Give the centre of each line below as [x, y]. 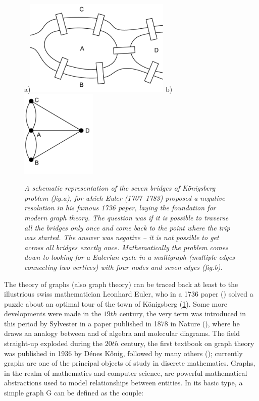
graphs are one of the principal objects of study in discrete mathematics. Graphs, [130, 363]
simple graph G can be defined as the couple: [74, 393]
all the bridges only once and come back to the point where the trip [127, 227]
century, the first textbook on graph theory [188, 343]
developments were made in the [53, 313]
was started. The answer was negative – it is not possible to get [122, 237]
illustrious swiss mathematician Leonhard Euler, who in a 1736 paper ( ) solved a [129, 294]
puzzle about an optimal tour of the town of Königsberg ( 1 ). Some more [116, 303]
